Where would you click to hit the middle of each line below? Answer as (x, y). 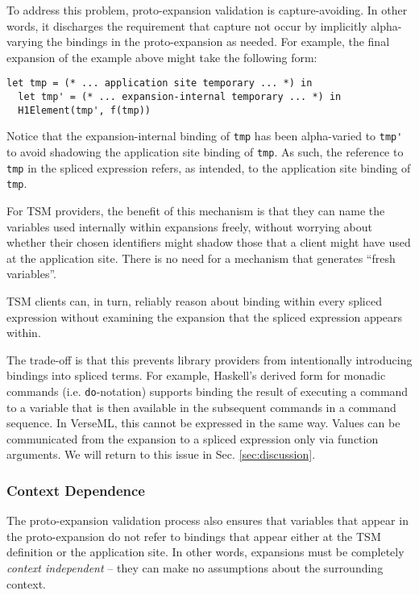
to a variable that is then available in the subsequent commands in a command (201, 407)
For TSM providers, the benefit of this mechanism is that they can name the (196, 210)
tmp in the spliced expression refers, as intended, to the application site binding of (209, 167)
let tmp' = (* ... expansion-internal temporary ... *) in (180, 97)
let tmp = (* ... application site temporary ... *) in (160, 83)
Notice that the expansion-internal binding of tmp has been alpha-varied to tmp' (205, 136)
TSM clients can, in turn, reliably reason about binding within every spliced (194, 300)
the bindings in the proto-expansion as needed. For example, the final (218, 42)
